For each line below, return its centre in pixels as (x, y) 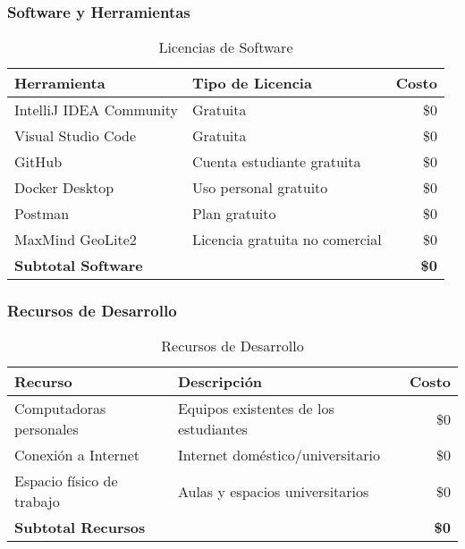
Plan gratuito (234, 214)
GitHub (38, 162)
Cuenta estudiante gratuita (276, 162)
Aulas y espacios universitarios (273, 491)
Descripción (220, 382)
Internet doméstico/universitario (279, 455)
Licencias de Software (226, 47)
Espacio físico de (66, 481)
